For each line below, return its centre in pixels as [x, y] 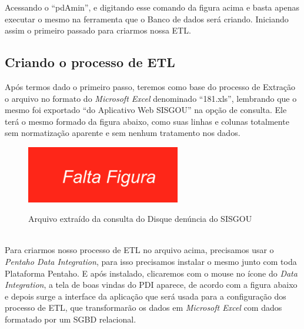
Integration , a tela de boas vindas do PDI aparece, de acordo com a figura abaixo [151, 285]
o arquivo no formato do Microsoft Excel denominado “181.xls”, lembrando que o [151, 98]
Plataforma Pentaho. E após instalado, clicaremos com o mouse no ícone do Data [151, 273]
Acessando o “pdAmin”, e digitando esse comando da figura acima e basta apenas [152, 7]
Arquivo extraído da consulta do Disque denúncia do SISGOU [140, 219]
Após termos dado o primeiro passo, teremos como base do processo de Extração [150, 86]
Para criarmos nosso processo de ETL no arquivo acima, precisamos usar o [139, 250]
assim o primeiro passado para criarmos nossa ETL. [98, 30]
